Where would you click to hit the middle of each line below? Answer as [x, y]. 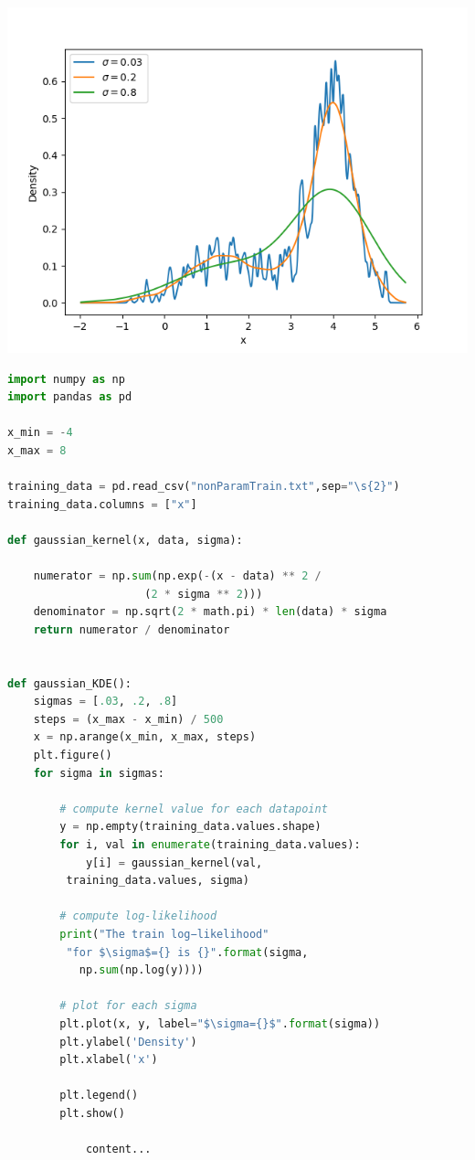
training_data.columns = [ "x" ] [102, 504]
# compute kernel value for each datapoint [194, 809]
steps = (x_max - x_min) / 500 [128, 719]
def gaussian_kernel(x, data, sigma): [125, 540]
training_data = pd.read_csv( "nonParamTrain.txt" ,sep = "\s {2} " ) [204, 487]
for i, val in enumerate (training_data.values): [210, 845]
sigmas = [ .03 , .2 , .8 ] [106, 702]
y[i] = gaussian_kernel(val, [174, 862]
